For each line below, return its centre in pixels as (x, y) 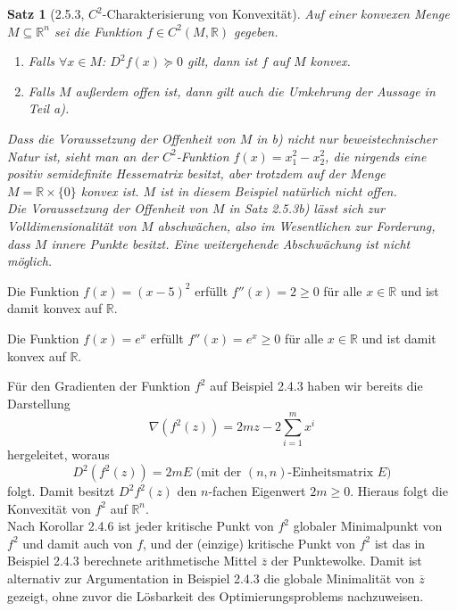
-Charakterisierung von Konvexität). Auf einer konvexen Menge (276, 13)
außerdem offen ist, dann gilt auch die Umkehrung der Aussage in (255, 91)
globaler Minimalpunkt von (368, 526)
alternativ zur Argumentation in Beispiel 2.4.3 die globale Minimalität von (211, 578)
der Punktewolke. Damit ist (346, 561)
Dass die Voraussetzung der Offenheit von (121, 138)
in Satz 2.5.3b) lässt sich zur (307, 208)
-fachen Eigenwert (257, 491)
